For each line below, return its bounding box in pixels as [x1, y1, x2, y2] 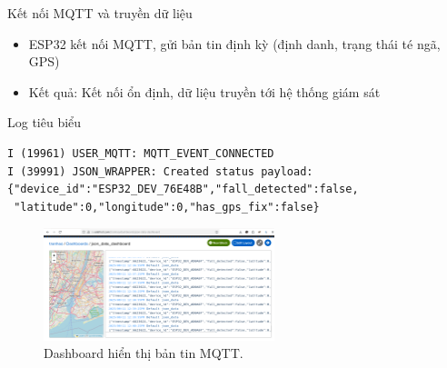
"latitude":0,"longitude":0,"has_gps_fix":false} [14, 200, 320, 214]
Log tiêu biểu [7, 113, 82, 132]
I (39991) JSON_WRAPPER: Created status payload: [7, 164, 313, 178]
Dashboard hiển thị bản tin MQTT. [44, 343, 243, 363]
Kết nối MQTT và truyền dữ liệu [7, 4, 193, 22]
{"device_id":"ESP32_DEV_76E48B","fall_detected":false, [7, 183, 359, 196]
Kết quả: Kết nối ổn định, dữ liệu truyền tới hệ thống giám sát [28, 82, 381, 101]
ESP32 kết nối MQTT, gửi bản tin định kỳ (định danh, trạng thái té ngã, [28, 34, 441, 53]
